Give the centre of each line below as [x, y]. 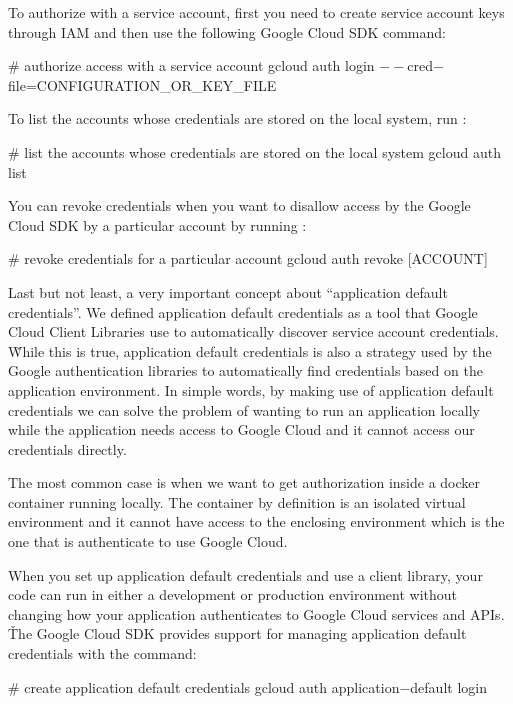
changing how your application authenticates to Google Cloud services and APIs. [256, 613]
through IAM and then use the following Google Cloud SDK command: [227, 31]
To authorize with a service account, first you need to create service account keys [256, 12]
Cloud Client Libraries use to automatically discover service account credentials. [253, 331]
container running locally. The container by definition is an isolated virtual [237, 501]
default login [448, 686]
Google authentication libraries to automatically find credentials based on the [245, 370]
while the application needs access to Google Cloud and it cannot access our [241, 429]
